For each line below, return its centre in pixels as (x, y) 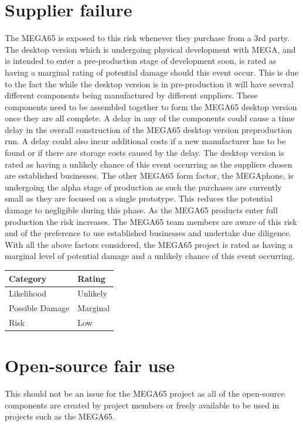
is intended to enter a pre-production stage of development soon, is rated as (141, 61)
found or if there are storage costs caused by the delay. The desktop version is (144, 153)
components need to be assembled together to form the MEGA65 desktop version (151, 106)
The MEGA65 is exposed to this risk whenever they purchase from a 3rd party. (147, 38)
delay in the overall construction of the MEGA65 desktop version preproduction (148, 129)
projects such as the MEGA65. (60, 416)
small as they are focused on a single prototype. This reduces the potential (139, 198)
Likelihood (28, 293)
